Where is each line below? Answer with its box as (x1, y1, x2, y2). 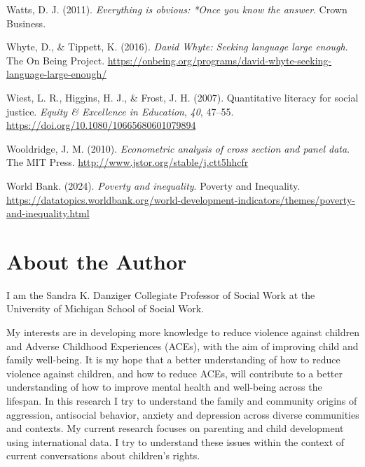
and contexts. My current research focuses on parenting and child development (6, 421, 344, 435)
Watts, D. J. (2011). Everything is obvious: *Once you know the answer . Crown (6, 2, 347, 16)
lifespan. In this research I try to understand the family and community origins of (6, 393, 357, 407)
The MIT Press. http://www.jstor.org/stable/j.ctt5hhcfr (6, 155, 249, 169)
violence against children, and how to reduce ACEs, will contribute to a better (6, 365, 343, 380)
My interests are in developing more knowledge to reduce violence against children (6, 325, 360, 340)
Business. (6, 15, 46, 30)
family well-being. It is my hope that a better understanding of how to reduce (6, 352, 340, 367)
